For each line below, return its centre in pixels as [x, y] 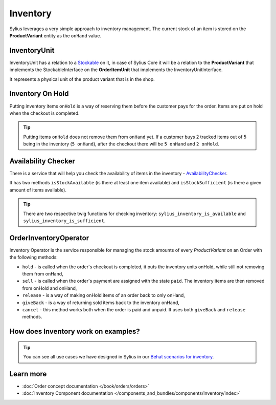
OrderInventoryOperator [49, 238]
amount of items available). [38, 190]
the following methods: [34, 257]
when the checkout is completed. [44, 113]
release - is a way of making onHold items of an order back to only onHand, [103, 295]
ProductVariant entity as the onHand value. [55, 35]
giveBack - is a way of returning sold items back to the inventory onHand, [101, 303]
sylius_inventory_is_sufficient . [64, 221]
